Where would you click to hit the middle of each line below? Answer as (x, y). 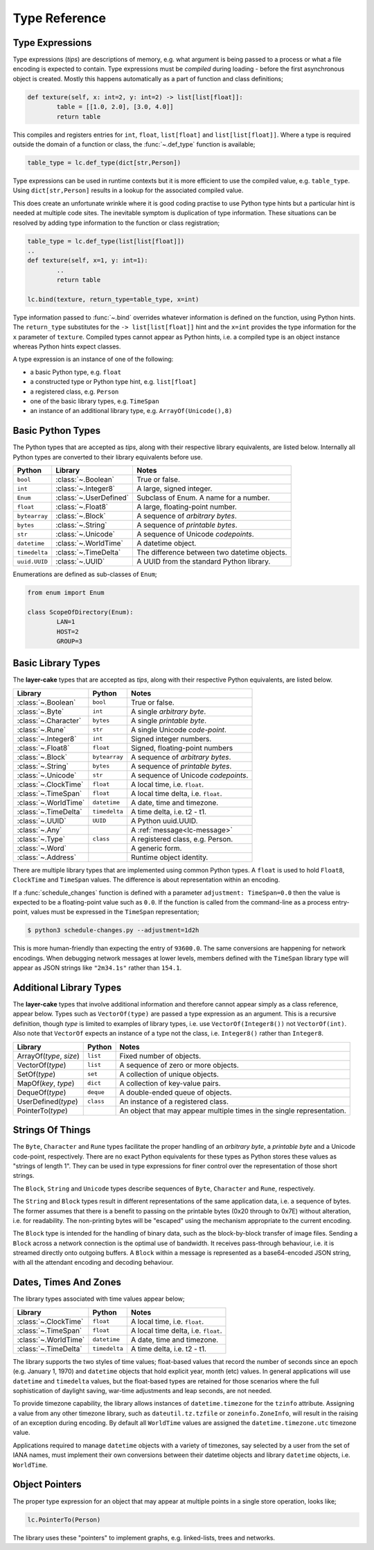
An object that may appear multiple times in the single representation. (233, 1111)
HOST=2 (68, 631)
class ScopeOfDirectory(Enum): (81, 612)
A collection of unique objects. (169, 1074)
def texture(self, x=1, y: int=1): (88, 261)
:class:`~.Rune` (41, 730)
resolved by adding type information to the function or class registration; (116, 223)
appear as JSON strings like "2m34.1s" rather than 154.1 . (97, 968)
